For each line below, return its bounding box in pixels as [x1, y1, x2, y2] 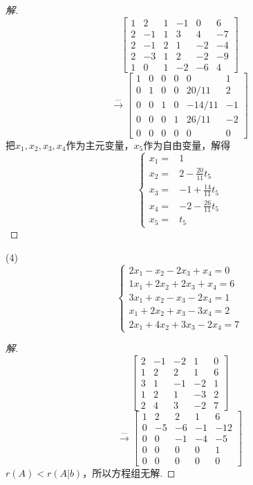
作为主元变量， [66, 137, 134, 152]
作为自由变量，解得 [143, 137, 231, 152]
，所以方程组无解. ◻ [82, 466, 176, 480]
